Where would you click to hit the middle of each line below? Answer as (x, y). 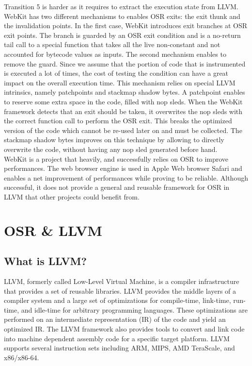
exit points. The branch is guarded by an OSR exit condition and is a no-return (122, 35)
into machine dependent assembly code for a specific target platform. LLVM (117, 338)
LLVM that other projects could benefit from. (72, 196)
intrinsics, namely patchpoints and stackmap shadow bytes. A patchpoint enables (125, 92)
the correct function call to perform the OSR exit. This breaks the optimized (118, 121)
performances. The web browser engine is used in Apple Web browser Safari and (123, 168)
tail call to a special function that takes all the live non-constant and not (112, 44)
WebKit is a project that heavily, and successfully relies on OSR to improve (116, 158)
